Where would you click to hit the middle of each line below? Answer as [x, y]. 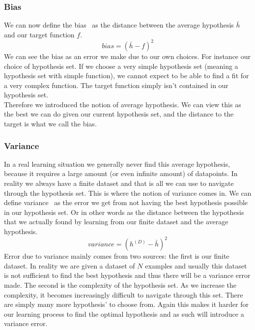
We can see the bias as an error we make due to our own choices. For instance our [127, 56]
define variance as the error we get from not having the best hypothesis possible [126, 202]
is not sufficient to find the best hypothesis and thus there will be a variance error [127, 275]
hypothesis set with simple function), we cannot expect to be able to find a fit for [127, 75]
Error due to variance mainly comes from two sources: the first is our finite [117, 256]
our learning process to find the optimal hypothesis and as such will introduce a [124, 314]
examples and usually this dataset [196, 265]
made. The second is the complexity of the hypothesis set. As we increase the [120, 285]
